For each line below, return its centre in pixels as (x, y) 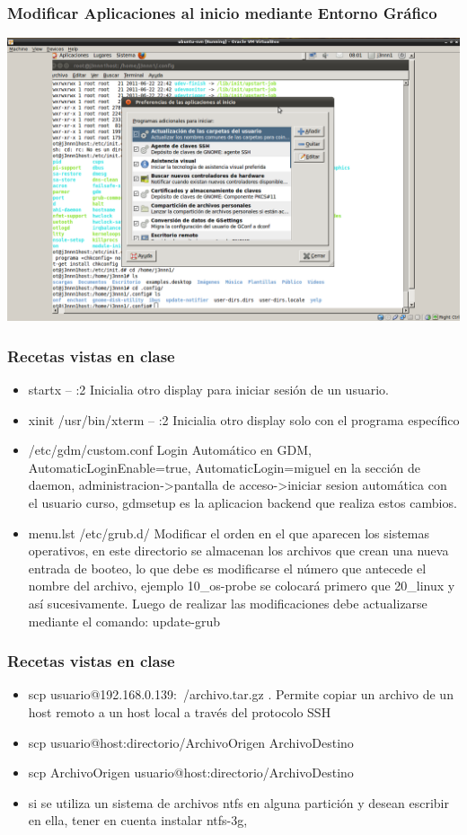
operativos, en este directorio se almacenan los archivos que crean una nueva (238, 551)
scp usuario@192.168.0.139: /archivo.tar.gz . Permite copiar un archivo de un (241, 694)
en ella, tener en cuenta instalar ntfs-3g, (138, 820)
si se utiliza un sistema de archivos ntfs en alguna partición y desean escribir (238, 802)
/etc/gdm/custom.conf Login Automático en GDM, (170, 450)
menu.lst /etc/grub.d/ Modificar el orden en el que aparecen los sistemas (229, 533)
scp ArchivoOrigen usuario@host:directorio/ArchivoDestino (191, 773)
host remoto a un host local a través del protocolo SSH (180, 711)
